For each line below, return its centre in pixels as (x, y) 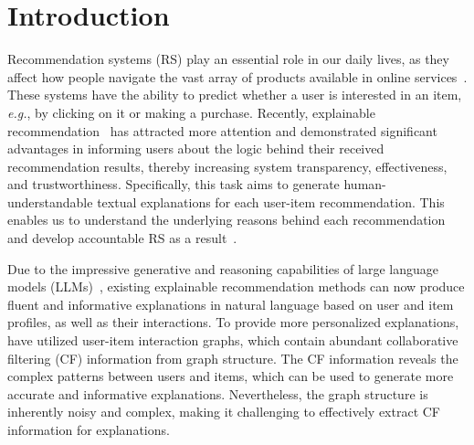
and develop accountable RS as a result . (122, 238)
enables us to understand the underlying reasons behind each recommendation (226, 220)
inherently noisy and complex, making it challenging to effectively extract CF (224, 412)
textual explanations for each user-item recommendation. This (271, 201)
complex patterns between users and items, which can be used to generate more (231, 376)
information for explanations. (89, 429)
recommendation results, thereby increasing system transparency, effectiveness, (227, 166)
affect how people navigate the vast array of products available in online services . (237, 76)
